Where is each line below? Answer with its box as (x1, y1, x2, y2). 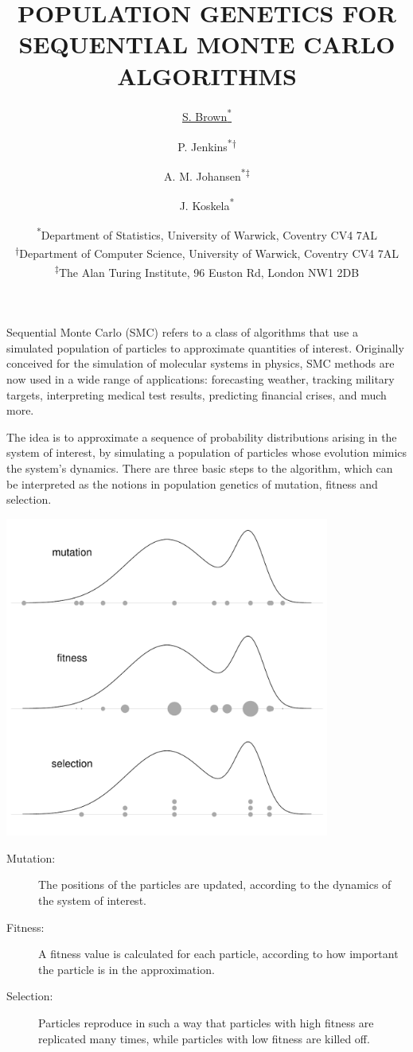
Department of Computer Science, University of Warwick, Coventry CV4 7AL (19, 245, 399, 262)
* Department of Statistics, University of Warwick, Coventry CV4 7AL (36, 224, 378, 244)
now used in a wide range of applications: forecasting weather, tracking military (6, 371, 395, 388)
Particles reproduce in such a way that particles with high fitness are (38, 1014, 374, 1031)
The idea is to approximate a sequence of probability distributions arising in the (6, 428, 397, 445)
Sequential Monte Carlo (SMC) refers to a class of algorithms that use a (6, 324, 358, 341)
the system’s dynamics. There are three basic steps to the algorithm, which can (6, 460, 393, 476)
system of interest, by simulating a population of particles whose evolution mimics (6, 444, 407, 461)
